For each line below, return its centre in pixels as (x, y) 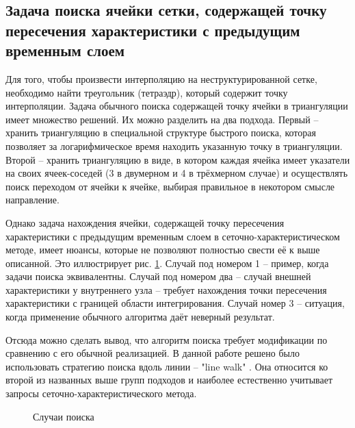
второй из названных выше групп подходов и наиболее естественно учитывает (169, 380)
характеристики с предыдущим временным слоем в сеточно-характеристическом (173, 236)
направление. (32, 200)
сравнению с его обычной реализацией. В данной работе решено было (153, 353)
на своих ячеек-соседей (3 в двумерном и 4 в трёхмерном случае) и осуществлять (177, 173)
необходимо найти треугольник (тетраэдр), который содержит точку (147, 92)
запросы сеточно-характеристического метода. (101, 393)
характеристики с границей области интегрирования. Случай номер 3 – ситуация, (175, 303)
